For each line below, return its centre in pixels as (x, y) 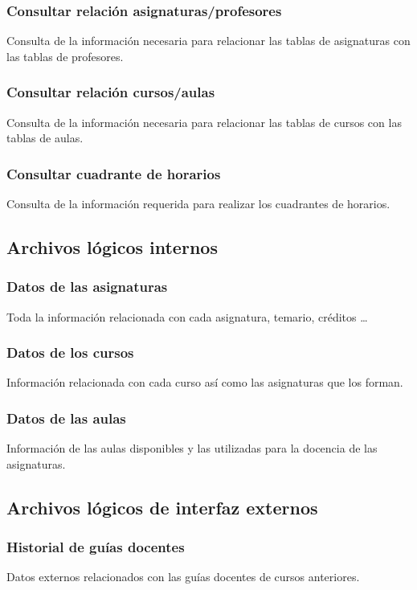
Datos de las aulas (66, 418)
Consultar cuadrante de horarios (114, 173)
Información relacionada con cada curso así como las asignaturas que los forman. (205, 382)
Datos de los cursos (70, 352)
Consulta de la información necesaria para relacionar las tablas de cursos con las (204, 122)
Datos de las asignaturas (87, 287)
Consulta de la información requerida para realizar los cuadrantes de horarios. (198, 204)
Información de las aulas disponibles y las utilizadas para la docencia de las (192, 448)
